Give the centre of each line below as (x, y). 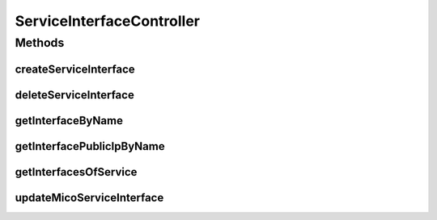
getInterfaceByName (69, 120)
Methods (40, 43)
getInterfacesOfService (76, 172)
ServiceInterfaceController (108, 21)
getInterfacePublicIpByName (90, 146)
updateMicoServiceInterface (89, 197)
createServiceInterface (75, 69)
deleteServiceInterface (75, 95)
